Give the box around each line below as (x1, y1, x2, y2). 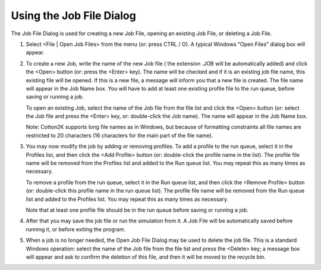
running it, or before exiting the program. (26, 225, 126, 232)
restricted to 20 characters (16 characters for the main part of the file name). (26, 132, 213, 139)
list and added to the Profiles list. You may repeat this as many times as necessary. (26, 195, 229, 203)
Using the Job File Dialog (11, 9, 136, 22)
